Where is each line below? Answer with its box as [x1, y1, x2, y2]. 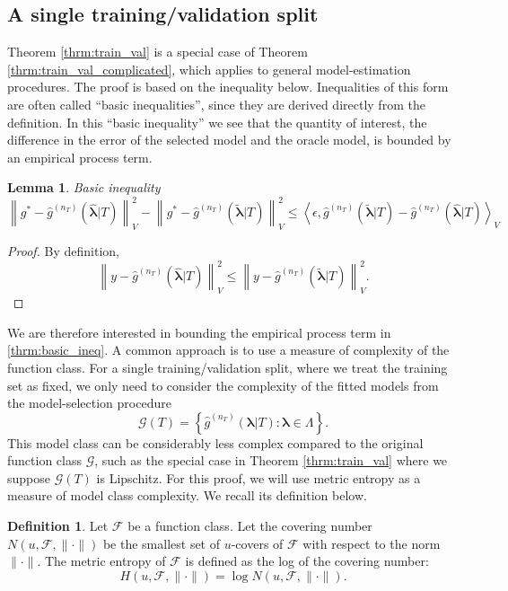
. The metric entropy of [37, 551, 166, 570]
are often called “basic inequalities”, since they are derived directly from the [7, 94, 425, 113]
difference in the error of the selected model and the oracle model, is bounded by [7, 130, 451, 149]
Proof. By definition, [7, 242, 119, 260]
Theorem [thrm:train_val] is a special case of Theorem [7, 42, 308, 61]
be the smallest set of [102, 534, 221, 552]
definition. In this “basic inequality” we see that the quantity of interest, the [7, 112, 427, 131]
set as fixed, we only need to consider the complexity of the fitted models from [7, 375, 439, 394]
